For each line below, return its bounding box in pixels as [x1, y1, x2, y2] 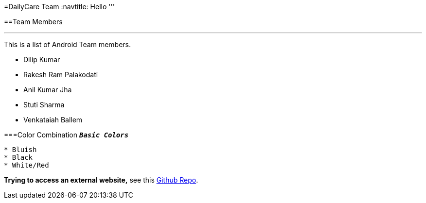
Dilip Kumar [23, 55, 60, 64]
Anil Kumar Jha [23, 85, 72, 94]
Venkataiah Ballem [23, 116, 83, 124]
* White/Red [4, 161, 49, 169]
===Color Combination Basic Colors [4, 131, 129, 139]
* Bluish [4, 146, 37, 153]
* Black [4, 153, 33, 161]
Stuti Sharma [23, 101, 65, 109]
